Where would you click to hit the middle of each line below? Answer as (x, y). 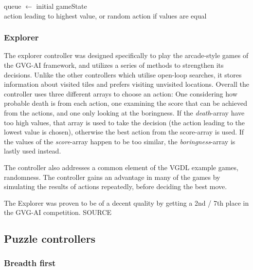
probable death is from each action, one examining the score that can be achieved (126, 103)
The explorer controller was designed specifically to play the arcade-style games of (126, 55)
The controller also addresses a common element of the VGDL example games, (121, 167)
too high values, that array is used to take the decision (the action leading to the (125, 122)
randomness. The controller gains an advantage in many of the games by (112, 177)
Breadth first (30, 262)
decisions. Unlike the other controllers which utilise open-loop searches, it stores (123, 74)
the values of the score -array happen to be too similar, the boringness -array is (120, 141)
